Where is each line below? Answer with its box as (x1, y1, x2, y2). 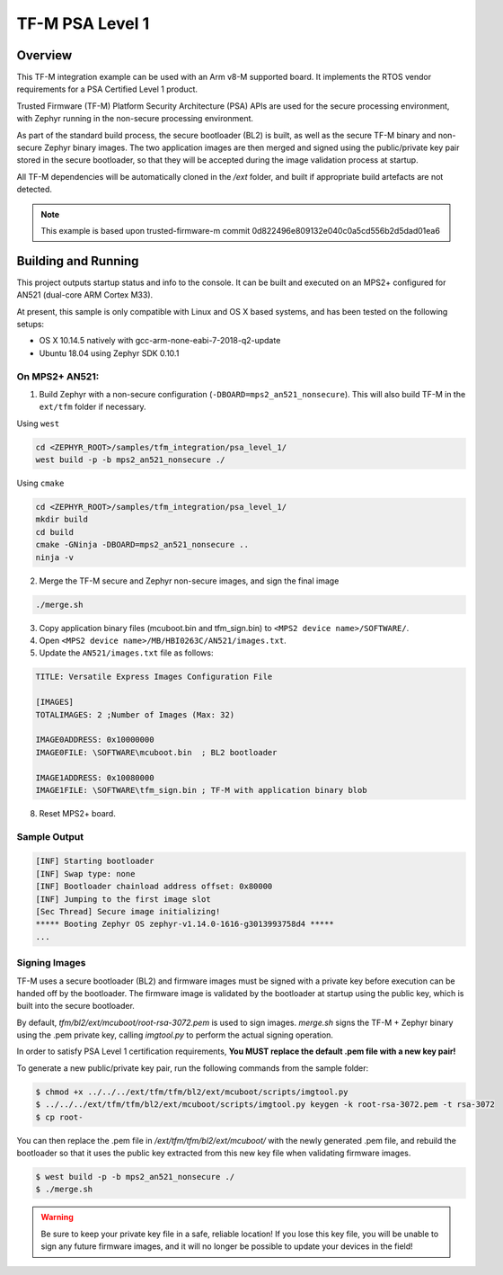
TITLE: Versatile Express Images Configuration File (35, 672, 273, 682)
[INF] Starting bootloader (35, 856, 154, 867)
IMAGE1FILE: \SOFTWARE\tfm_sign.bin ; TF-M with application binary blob (35, 785, 367, 795)
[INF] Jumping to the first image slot (35, 894, 211, 904)
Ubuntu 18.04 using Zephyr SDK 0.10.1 (39, 347, 180, 359)
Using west (16, 418, 60, 429)
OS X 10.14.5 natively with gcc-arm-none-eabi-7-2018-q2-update (39, 335, 281, 346)
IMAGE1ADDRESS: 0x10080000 (35, 772, 154, 782)
